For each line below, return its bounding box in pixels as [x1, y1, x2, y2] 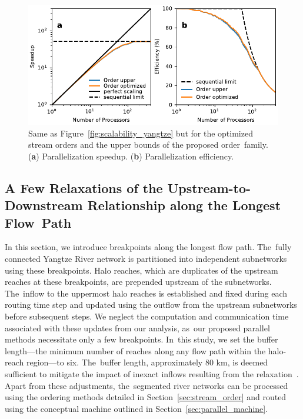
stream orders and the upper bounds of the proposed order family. [28, 138, 268, 151]
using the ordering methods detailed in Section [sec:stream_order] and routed [5, 391, 287, 403]
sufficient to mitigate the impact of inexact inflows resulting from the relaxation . [5, 367, 299, 380]
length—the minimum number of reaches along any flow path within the [5, 344, 266, 357]
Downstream [5, 196, 83, 214]
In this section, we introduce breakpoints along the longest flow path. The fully [5, 241, 292, 253]
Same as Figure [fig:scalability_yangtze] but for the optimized [28, 127, 253, 139]
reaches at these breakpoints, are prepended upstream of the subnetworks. [5, 275, 272, 288]
